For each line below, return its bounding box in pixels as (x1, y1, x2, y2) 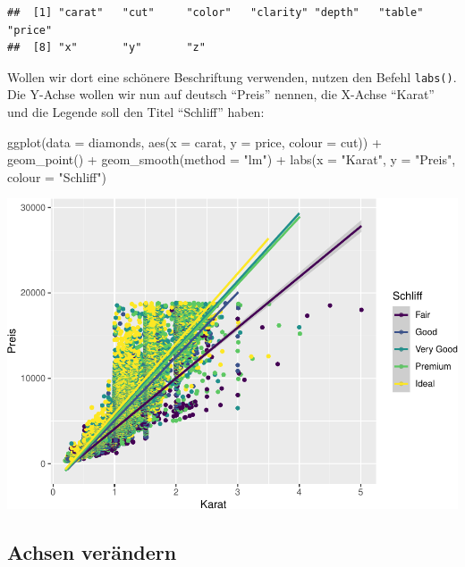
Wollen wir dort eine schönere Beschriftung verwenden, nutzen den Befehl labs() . (7, 67, 457, 86)
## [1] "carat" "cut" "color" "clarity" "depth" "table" (7, 6, 424, 19)
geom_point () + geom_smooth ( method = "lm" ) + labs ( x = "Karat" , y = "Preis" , (7, 150, 456, 169)
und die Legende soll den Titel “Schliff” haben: (7, 103, 265, 121)
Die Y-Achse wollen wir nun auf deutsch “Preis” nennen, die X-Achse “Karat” (7, 85, 435, 104)
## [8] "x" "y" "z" (7, 41, 206, 54)
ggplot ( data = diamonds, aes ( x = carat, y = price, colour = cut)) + (7, 132, 382, 151)
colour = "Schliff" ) (7, 167, 106, 186)
